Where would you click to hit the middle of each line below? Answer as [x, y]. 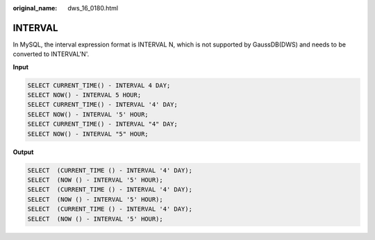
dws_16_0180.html [93, 8]
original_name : [35, 8]
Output [23, 152]
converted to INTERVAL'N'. [51, 54]
